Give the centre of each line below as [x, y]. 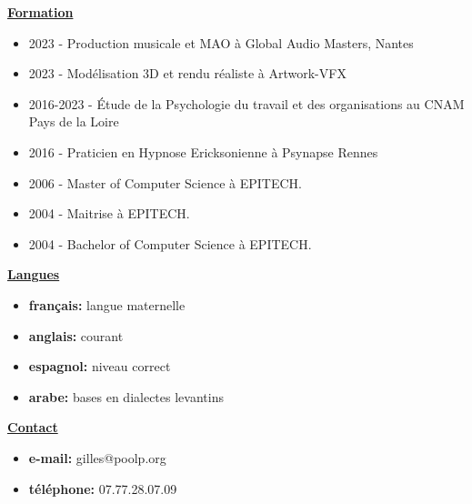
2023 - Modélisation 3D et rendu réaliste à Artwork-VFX [187, 73]
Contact [33, 427]
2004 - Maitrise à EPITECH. [109, 213]
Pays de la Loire [74, 121]
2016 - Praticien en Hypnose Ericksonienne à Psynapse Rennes [203, 151]
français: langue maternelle [107, 304]
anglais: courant [76, 335]
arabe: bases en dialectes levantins [126, 396]
